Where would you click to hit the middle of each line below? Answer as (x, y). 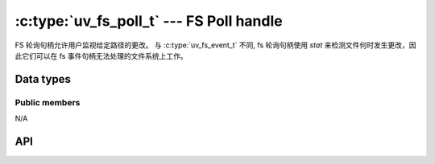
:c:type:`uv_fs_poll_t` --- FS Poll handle (149, 21)
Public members (48, 102)
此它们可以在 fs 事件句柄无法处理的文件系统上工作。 (101, 55)
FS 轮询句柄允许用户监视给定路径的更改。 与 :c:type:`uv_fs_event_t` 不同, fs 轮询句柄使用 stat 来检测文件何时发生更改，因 (215, 45)
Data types (43, 79)
